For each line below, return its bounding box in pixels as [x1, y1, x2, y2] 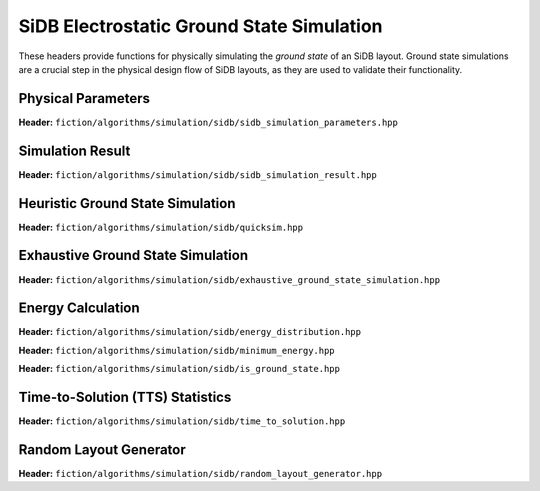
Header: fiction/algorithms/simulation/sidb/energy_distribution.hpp [18, 326, 362, 338]
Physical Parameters [18, 90, 150, 107]
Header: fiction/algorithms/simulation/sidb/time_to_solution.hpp [18, 415, 346, 427]
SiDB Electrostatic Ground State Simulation [18, 15, 383, 37]
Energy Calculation [18, 300, 140, 317]
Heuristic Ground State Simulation [18, 195, 236, 212]
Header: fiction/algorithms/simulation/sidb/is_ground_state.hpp [18, 363, 340, 375]
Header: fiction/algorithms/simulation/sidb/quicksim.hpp [18, 221, 304, 233]
